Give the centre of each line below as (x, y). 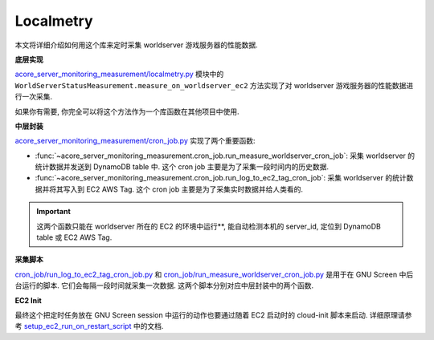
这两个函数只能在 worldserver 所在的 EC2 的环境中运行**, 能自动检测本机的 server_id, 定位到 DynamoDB (209, 226)
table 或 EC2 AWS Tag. (74, 237)
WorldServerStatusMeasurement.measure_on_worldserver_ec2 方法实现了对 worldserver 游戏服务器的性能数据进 (214, 85)
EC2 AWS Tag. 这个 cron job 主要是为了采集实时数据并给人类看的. (194, 189)
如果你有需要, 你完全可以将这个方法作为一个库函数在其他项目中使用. (127, 111)
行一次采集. (34, 97)
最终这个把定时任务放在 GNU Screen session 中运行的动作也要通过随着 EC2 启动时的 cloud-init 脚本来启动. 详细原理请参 (213, 315)
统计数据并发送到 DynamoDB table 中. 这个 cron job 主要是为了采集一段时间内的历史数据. (182, 167)
